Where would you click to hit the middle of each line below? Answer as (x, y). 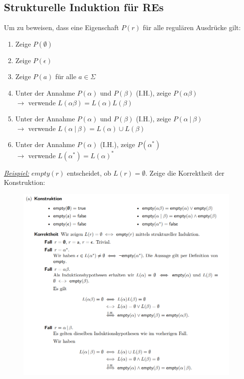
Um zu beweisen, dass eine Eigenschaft (62, 27)
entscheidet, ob (89, 173)
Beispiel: (17, 173)
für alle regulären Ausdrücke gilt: (192, 27)
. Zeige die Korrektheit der (185, 173)
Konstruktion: (24, 182)
